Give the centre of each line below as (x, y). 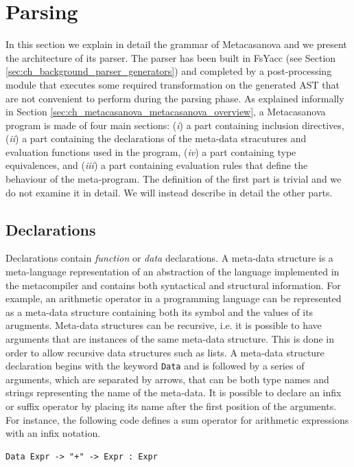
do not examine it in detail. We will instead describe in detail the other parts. (169, 192)
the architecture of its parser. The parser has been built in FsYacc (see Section (171, 57)
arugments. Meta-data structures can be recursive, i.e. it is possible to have (164, 325)
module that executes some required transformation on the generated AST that (173, 84)
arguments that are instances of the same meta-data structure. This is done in (170, 339)
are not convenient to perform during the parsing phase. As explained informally (175, 98)
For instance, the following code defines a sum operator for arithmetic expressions (177, 419)
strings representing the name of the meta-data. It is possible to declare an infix (174, 392)
